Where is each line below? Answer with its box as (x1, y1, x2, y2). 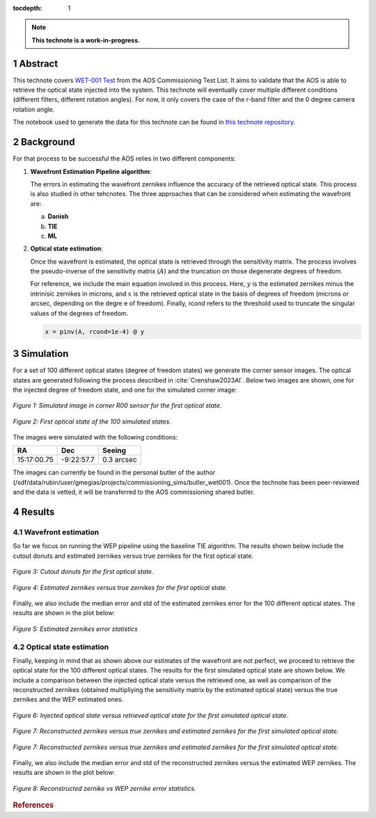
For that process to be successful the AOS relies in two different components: (13, 154, 236, 163)
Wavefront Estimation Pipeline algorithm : (30, 167, 152, 175)
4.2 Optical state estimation (13, 642, 109, 652)
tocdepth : (13, 4, 42, 12)
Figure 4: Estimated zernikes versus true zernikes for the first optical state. (13, 583, 228, 591)
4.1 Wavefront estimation (13, 527, 100, 537)
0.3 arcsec (102, 455, 137, 465)
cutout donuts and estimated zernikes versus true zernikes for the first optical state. (13, 552, 254, 560)
